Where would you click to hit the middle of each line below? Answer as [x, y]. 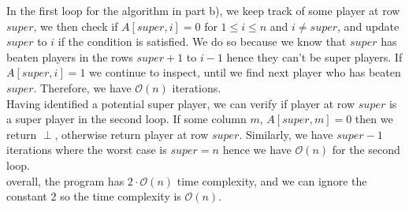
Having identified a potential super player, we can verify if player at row [181, 103]
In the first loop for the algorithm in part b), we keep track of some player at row [203, 10]
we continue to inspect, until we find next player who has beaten [245, 72]
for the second [366, 150]
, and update [368, 26]
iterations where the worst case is [87, 150]
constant [27, 196]
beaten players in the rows [70, 56]
